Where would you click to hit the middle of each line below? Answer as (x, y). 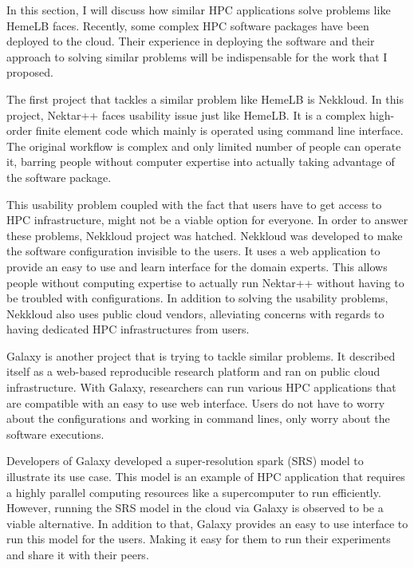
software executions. (55, 434)
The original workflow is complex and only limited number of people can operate (204, 146)
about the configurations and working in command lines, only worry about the (198, 418)
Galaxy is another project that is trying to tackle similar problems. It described (201, 355)
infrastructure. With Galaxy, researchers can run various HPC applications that (201, 387)
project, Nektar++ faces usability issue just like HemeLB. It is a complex (186, 114)
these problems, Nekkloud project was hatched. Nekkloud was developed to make (205, 235)
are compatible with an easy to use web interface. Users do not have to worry (196, 402)
